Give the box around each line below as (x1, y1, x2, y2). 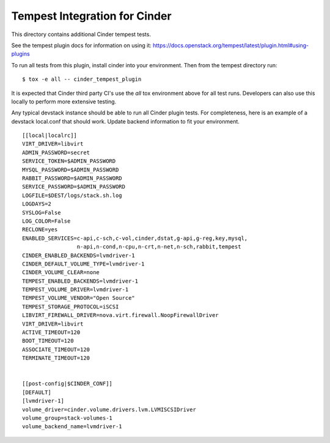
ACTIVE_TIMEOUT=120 (22, 329, 81, 336)
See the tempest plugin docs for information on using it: (11, 42, 152, 49)
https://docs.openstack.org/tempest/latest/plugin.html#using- (153, 42, 309, 49)
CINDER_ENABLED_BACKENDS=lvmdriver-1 (22, 251, 136, 259)
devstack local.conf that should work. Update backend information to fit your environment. (11, 117, 240, 125)
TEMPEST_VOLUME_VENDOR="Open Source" (22, 294, 136, 302)
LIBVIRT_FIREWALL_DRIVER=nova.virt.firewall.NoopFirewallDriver (22, 312, 219, 319)
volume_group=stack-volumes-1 (22, 414, 113, 422)
